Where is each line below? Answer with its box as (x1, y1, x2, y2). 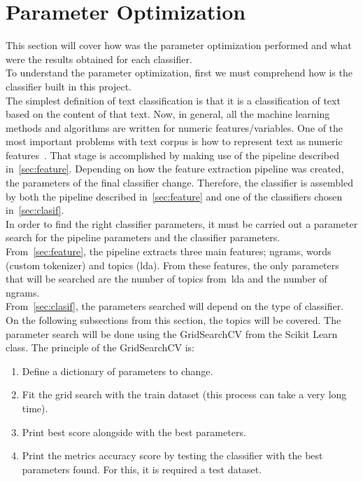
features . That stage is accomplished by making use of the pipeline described (6, 147, 339, 162)
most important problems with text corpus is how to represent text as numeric (6, 134, 343, 149)
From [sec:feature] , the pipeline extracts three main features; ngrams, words (6, 244, 332, 259)
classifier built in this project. (6, 79, 131, 93)
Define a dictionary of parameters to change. (22, 363, 213, 378)
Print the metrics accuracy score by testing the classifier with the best (22, 448, 323, 463)
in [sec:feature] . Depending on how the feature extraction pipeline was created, (6, 161, 344, 176)
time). (22, 400, 48, 415)
